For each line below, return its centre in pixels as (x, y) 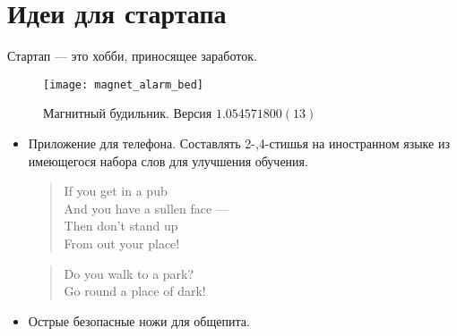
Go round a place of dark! (135, 291)
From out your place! (122, 243)
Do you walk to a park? (129, 273)
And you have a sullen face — (146, 208)
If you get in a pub (116, 191)
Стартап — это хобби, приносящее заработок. (132, 56)
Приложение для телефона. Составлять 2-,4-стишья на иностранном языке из (239, 143)
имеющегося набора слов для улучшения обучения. (168, 160)
